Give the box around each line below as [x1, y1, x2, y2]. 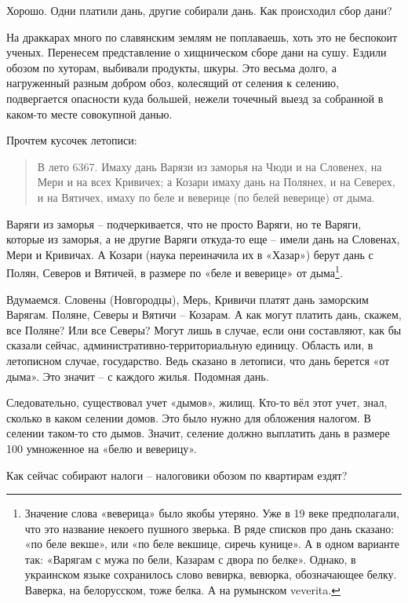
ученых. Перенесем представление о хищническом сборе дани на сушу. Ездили [6, 44, 387, 60]
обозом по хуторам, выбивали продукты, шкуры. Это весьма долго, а [6, 59, 337, 75]
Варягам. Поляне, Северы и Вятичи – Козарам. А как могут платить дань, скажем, [6, 306, 402, 323]
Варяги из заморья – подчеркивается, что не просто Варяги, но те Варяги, [6, 215, 362, 232]
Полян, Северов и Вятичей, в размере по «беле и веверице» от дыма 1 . [6, 262, 343, 280]
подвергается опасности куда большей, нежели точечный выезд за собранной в [6, 90, 384, 106]
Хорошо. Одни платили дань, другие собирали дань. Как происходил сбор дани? [6, 2, 392, 18]
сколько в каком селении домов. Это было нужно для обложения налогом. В [6, 409, 371, 426]
